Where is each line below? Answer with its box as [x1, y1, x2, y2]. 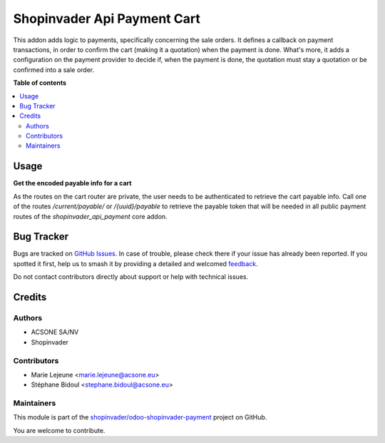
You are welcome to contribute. [13, 426, 106, 434]
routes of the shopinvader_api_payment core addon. [13, 212, 168, 220]
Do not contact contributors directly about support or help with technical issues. [13, 273, 249, 281]
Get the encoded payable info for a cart [13, 179, 132, 188]
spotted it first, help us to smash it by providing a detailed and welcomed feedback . [13, 259, 258, 268]
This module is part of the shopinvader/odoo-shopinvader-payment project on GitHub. [13, 413, 267, 422]
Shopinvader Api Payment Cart [13, 11, 201, 26]
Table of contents [13, 78, 67, 87]
